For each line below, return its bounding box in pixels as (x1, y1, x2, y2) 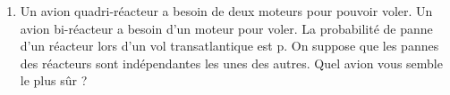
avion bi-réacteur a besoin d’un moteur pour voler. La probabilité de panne (20, 19, 433, 37)
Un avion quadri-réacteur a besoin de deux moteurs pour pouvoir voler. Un (20, 2, 433, 20)
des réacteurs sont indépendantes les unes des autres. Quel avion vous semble (20, 53, 443, 72)
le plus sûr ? (20, 71, 88, 90)
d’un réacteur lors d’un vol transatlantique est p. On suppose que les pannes (20, 36, 439, 55)
